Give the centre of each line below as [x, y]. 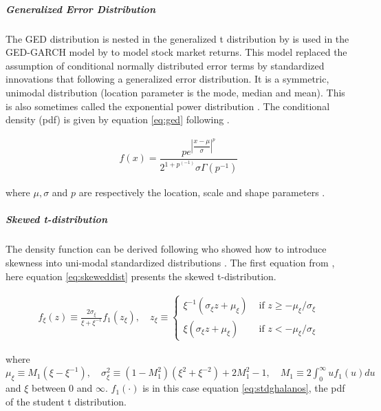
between [49, 388]
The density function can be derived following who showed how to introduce [166, 249]
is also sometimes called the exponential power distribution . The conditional [168, 106]
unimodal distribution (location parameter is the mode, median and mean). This [175, 92]
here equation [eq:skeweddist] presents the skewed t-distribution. [141, 276]
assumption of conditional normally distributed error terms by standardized [165, 65]
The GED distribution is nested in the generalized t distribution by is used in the [177, 38]
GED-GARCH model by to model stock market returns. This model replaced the [176, 52]
